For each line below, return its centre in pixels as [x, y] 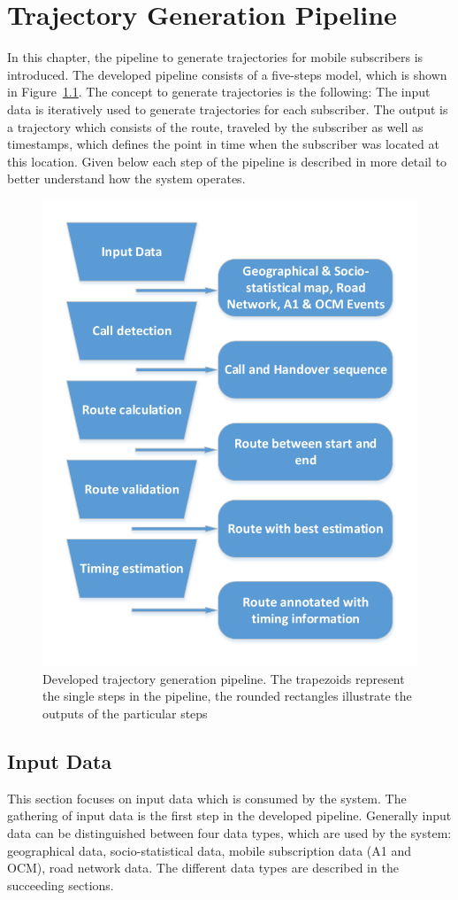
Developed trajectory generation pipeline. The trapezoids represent [224, 678]
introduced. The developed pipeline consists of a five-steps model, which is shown [227, 74]
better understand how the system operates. [126, 178]
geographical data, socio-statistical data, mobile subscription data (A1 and [210, 850]
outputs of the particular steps [125, 714]
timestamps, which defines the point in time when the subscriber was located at [223, 144]
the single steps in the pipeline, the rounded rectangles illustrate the [227, 696]
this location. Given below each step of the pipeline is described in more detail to [227, 161]
